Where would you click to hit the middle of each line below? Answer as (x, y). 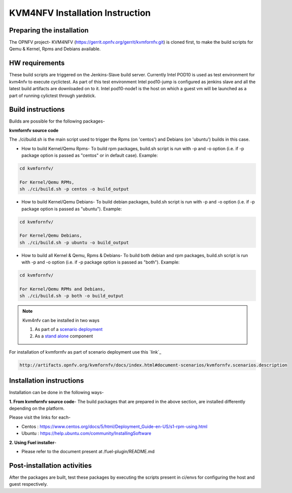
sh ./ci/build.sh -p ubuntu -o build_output (74, 242)
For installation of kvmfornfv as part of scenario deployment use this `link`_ (85, 352)
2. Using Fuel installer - (33, 442)
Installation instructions (46, 381)
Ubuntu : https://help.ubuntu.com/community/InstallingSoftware (86, 433)
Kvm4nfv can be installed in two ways (61, 320)
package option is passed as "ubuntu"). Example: (72, 209)
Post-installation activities (51, 465)
